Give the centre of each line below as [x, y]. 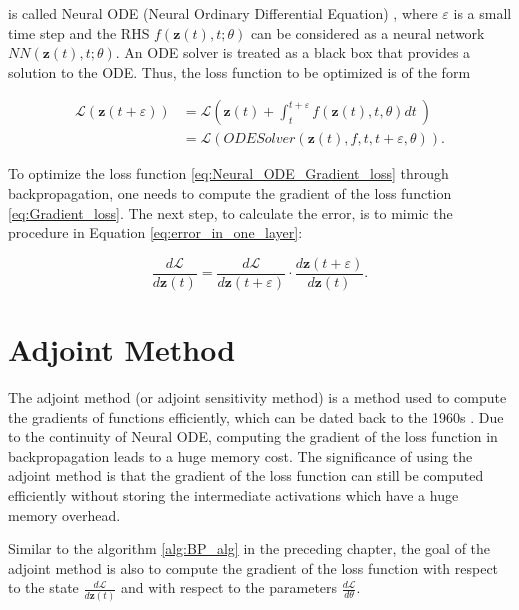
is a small [482, 13]
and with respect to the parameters [229, 587]
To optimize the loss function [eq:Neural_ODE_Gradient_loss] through [228, 173]
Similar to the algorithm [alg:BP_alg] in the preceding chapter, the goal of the [249, 548]
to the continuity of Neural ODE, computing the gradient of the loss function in [253, 436]
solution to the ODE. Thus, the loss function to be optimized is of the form [239, 71]
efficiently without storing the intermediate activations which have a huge [233, 494]
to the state [43, 587]
